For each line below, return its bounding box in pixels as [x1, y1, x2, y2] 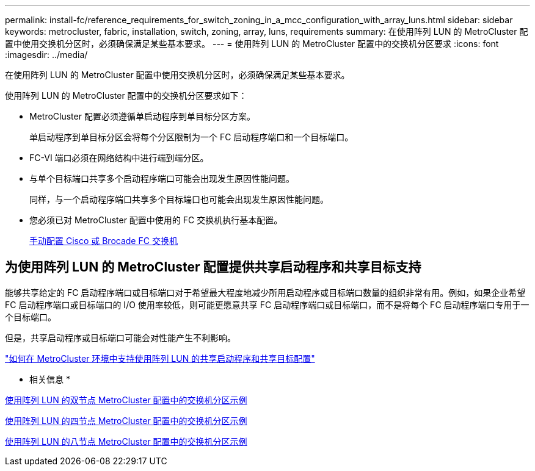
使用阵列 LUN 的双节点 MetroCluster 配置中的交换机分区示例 [5, 394, 247, 405]
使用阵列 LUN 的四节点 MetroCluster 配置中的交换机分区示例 [5, 415, 247, 426]
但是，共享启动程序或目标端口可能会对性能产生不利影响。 [5, 332, 236, 343]
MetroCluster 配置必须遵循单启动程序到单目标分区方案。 [29, 111, 255, 121]
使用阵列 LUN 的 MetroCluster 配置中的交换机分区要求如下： [5, 90, 247, 101]
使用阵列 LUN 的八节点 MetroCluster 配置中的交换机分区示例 [5, 436, 247, 447]
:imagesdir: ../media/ [5, 49, 88, 60]
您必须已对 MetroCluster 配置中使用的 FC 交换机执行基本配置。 [29, 215, 283, 225]
